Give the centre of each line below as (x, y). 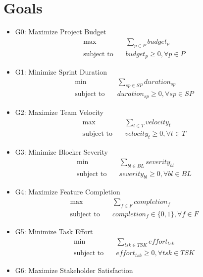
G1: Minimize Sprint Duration (61, 72)
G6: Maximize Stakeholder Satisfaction (74, 270)
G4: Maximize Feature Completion (68, 192)
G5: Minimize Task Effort (54, 231)
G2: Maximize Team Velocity (59, 112)
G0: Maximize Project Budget (61, 32)
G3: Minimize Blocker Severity (61, 152)
